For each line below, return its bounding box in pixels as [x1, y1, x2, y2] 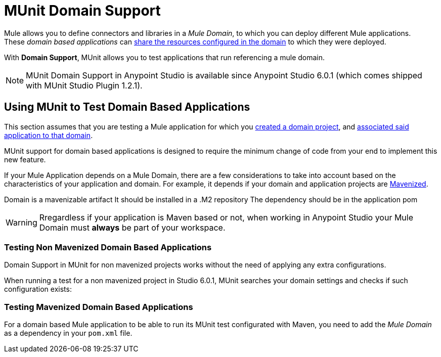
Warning [6, 217, 37, 228]
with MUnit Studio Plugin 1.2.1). [26, 80, 143, 91]
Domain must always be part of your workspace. [39, 222, 226, 233]
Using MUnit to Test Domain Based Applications [4, 101, 250, 114]
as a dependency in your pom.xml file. [4, 329, 133, 338]
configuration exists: [4, 285, 72, 294]
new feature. [4, 155, 46, 164]
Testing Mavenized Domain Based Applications [4, 301, 193, 312]
